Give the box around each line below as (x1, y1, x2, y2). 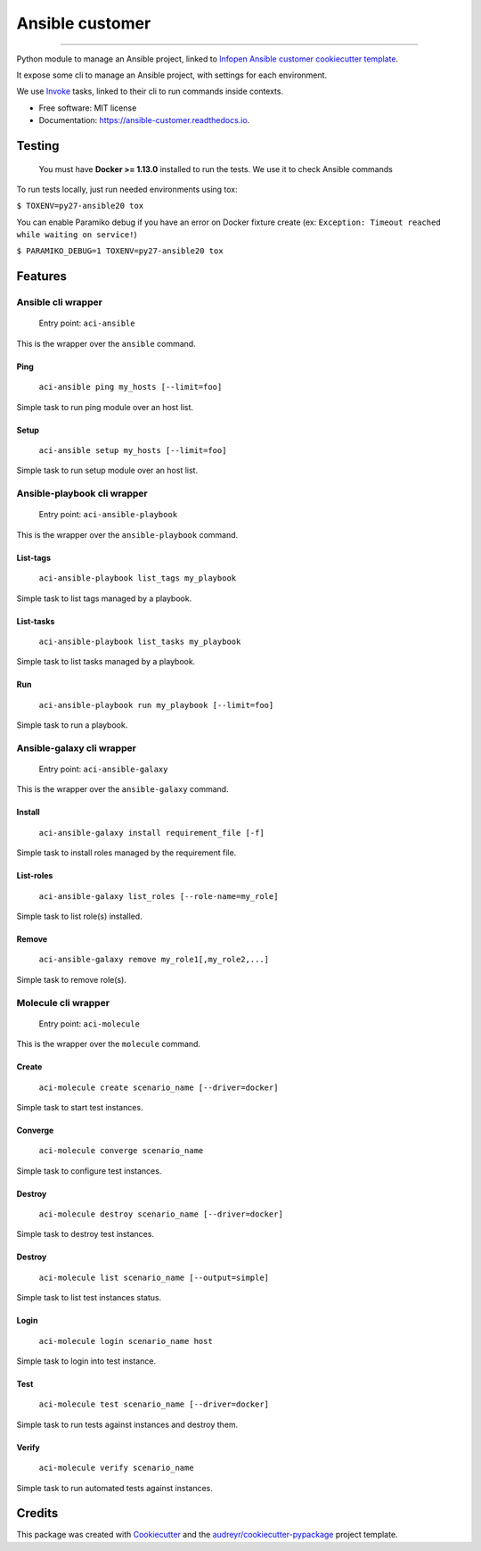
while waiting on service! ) (16, 229, 137, 240)
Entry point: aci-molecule (38, 1018, 140, 1029)
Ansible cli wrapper (16, 296, 102, 309)
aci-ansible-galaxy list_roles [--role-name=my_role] (38, 891, 279, 901)
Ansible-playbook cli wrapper (16, 487, 148, 499)
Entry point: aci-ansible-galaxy (38, 763, 168, 775)
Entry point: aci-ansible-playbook (38, 509, 178, 520)
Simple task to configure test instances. (16, 1165, 162, 1176)
